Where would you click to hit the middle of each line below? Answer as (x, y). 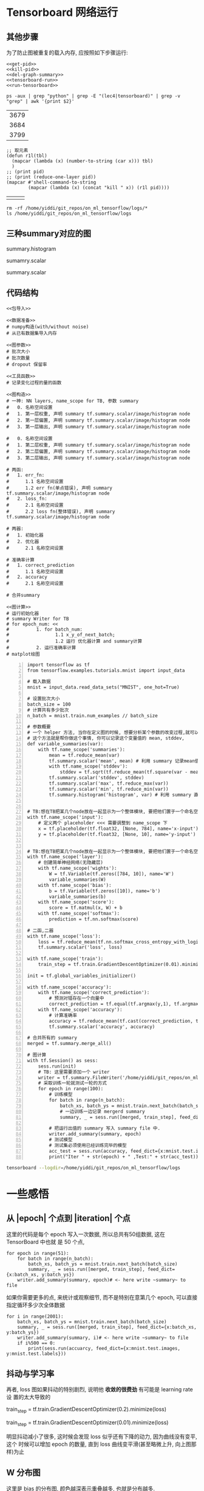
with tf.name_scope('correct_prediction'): (94, 993)
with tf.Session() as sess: (63, 1060)
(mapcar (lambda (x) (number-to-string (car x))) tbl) (83, 161)
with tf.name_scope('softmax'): (79, 914)
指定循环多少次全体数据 (36, 1305)
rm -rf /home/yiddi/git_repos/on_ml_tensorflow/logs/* (77, 208)
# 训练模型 (61, 1095)
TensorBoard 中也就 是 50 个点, (46, 1242)
